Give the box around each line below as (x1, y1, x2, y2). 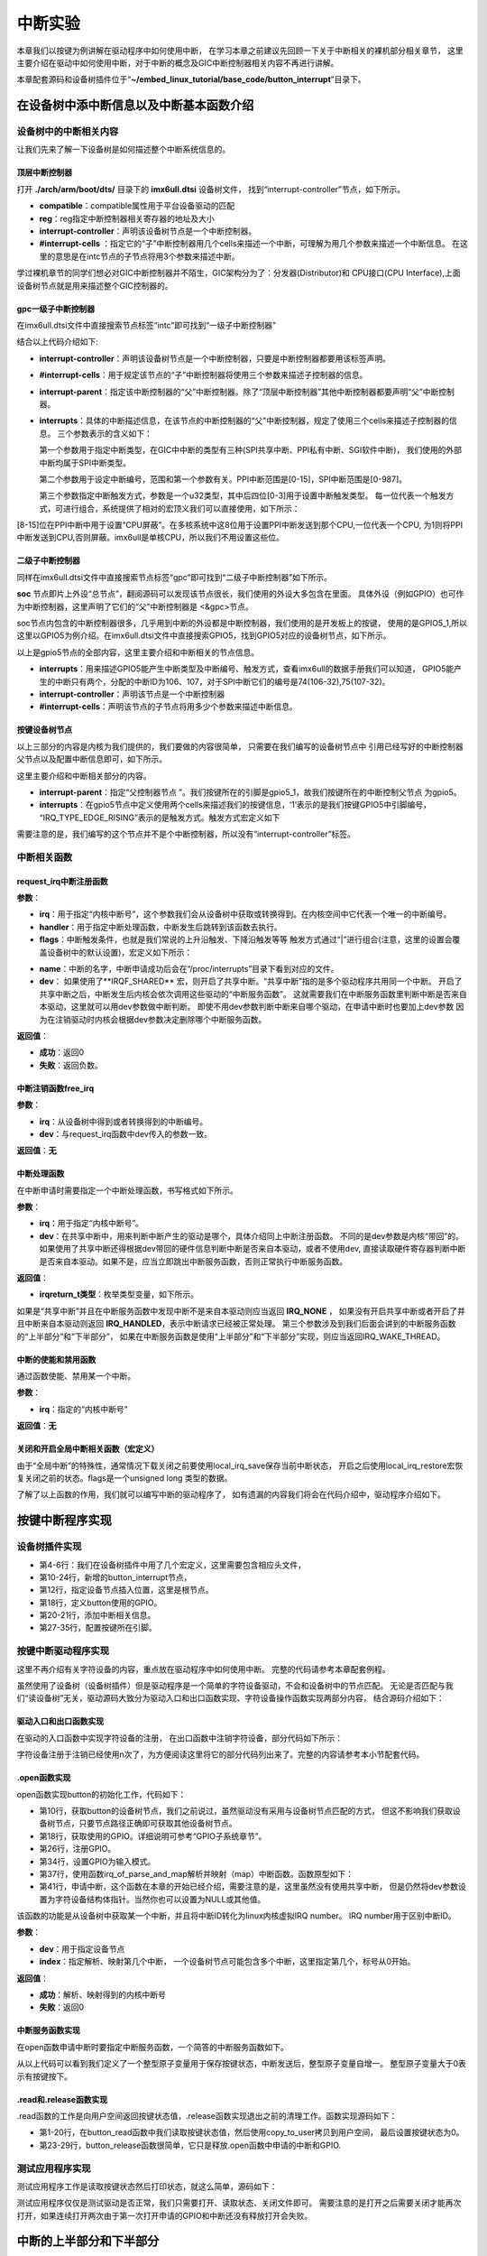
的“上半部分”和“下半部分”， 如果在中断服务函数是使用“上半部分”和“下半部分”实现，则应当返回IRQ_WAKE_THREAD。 (16, 1331, 446, 1342)
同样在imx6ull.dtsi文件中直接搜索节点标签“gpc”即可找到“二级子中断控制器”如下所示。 (16, 571, 333, 582)
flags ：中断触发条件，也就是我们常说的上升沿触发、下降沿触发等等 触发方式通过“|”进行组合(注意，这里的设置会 (39, 934, 453, 945)
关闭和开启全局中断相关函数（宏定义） (16, 1444, 160, 1455)
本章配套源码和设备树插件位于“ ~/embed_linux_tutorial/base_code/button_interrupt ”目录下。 (16, 74, 366, 85)
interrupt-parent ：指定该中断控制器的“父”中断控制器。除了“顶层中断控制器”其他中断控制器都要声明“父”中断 (39, 386, 439, 397)
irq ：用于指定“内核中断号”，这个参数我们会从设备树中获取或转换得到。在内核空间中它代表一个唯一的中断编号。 (39, 909, 452, 920)
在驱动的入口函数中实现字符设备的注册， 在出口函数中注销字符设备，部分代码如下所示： (16, 1733, 343, 1743)
